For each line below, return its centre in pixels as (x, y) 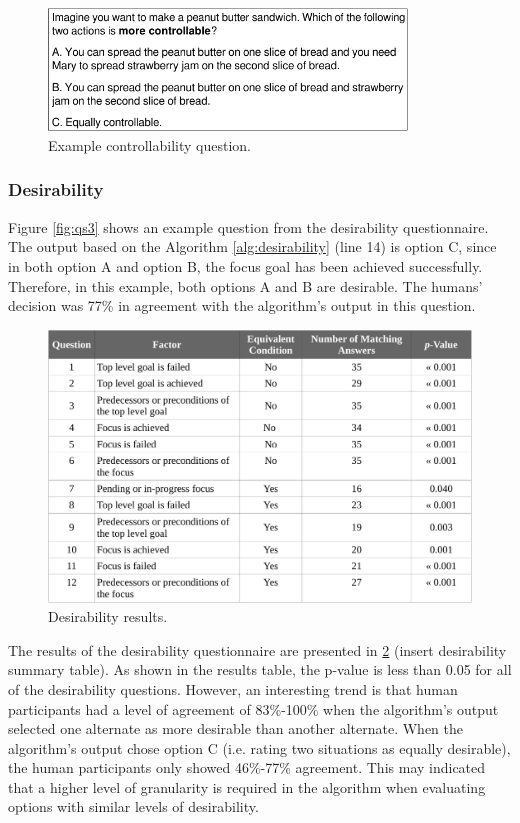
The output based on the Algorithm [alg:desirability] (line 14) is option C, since (252, 246)
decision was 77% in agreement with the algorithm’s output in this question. (242, 305)
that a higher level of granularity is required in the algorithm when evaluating (247, 786)
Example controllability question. (149, 144)
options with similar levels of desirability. (133, 806)
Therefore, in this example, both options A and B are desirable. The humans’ (245, 285)
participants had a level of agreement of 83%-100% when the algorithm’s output (253, 708)
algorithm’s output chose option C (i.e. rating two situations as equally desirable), (259, 747)
